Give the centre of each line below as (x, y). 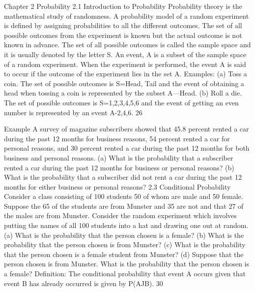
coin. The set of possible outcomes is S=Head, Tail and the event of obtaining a (124, 83)
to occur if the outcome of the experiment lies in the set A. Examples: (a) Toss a (126, 74)
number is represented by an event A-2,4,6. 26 (73, 112)
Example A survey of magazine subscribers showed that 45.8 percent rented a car (127, 129)
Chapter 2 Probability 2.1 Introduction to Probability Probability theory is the (123, 6)
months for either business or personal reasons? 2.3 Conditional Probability (117, 186)
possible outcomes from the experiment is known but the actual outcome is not (123, 35)
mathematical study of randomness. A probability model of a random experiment (127, 16)
